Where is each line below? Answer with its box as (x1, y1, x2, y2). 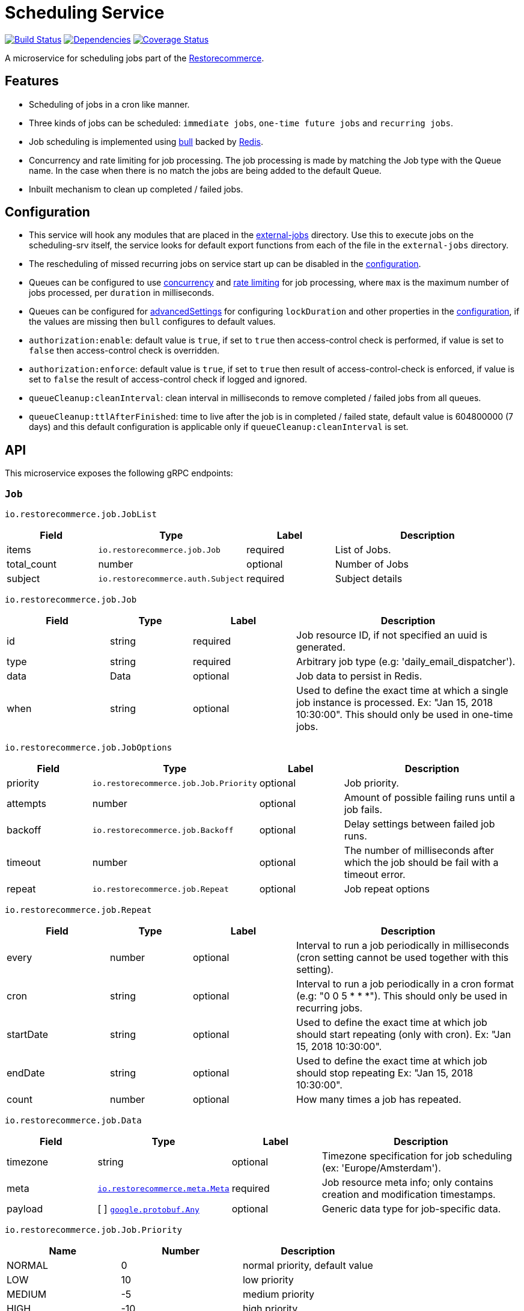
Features (5, 73, 59, 89)
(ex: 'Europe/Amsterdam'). (321, 1162, 441, 1174)
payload (7, 1203, 43, 1215)
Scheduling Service (5, 2, 165, 23)
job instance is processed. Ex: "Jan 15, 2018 (296, 696, 493, 709)
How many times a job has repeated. (296, 1093, 462, 1106)
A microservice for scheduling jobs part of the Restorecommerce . (5, 52, 264, 63)
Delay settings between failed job (344, 818, 495, 831)
